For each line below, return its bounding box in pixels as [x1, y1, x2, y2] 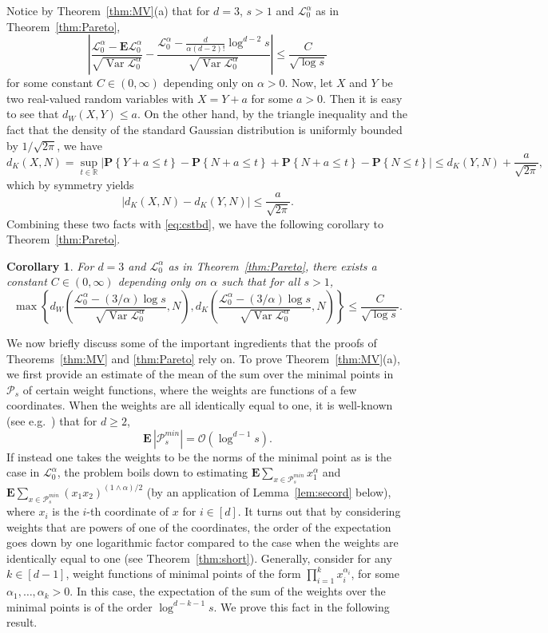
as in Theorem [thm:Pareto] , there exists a [168, 257, 377, 274]
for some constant [6, 74, 93, 91]
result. [6, 614, 38, 631]
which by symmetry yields [6, 176, 134, 192]
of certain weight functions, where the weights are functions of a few [22, 381, 357, 398]
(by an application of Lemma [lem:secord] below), [146, 483, 391, 500]
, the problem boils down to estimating [57, 464, 248, 481]
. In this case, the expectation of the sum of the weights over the [69, 583, 386, 599]
